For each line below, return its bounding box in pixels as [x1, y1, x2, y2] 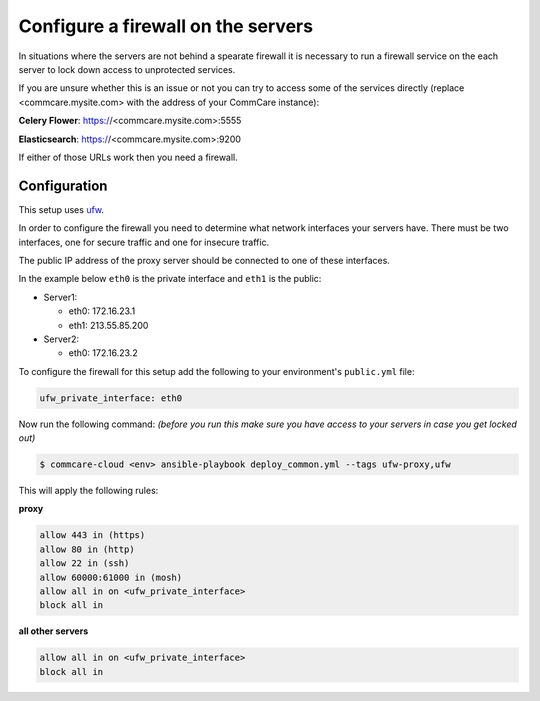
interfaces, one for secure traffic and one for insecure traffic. [18, 236, 270, 248]
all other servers [18, 625, 89, 637]
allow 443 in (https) [39, 530, 146, 541]
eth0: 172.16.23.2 [68, 347, 139, 359]
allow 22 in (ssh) [39, 558, 130, 569]
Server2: [43, 333, 80, 345]
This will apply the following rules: [18, 485, 159, 497]
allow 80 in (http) [39, 543, 135, 555]
